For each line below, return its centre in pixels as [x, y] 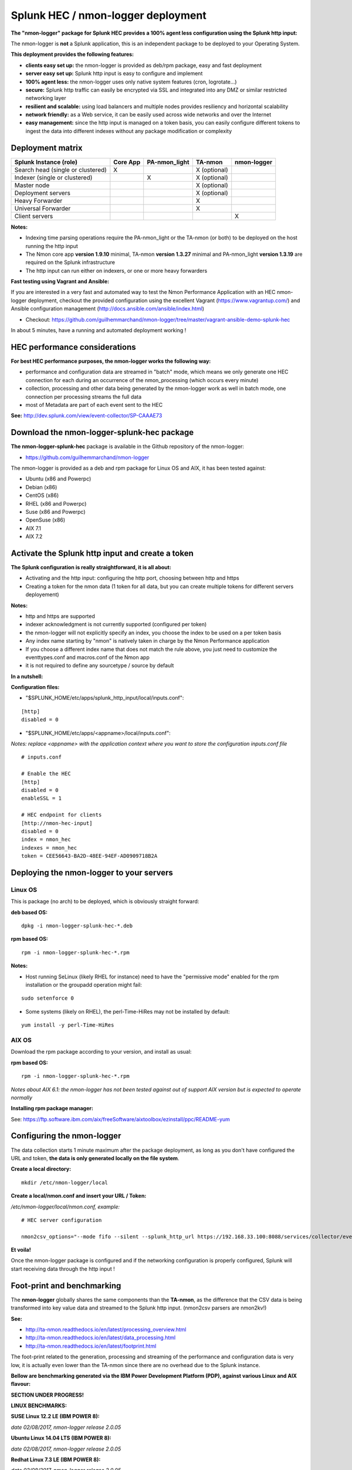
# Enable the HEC [46, 774]
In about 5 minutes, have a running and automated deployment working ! [99, 330]
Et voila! [21, 1250]
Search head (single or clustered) [60, 169]
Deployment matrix [47, 148]
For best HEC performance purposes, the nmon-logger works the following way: [111, 361]
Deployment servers [42, 193]
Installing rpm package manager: [52, 1108]
